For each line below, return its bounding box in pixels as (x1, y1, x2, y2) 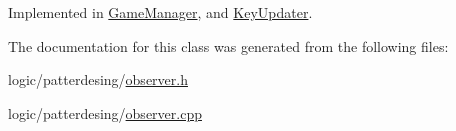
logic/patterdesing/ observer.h (8, 69, 188, 90)
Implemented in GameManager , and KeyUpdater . (8, 2, 313, 22)
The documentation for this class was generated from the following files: (8, 35, 449, 56)
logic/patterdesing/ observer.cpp (8, 102, 202, 123)
